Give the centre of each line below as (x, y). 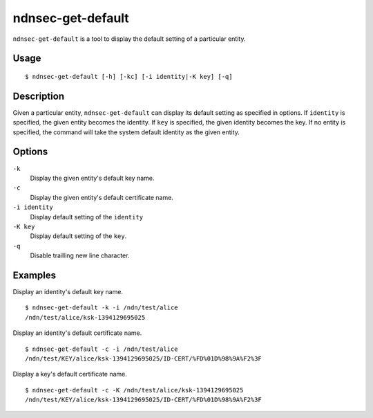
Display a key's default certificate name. (70, 374)
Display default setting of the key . (78, 236)
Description (39, 96)
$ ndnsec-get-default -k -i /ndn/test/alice (102, 308)
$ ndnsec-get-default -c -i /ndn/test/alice (102, 349)
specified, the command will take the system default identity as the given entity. (126, 132)
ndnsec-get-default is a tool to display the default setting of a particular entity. (129, 39)
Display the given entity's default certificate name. (102, 197)
